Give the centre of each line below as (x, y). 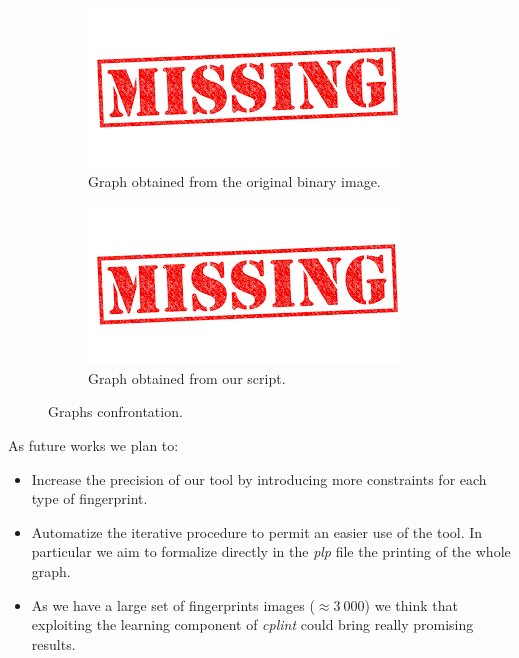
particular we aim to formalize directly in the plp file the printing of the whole (271, 551)
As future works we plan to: (93, 444)
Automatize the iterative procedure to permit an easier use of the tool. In (257, 531)
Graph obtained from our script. (187, 377)
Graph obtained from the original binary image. (234, 180)
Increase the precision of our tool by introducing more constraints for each (259, 478)
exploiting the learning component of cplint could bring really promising (252, 624)
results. (53, 643)
